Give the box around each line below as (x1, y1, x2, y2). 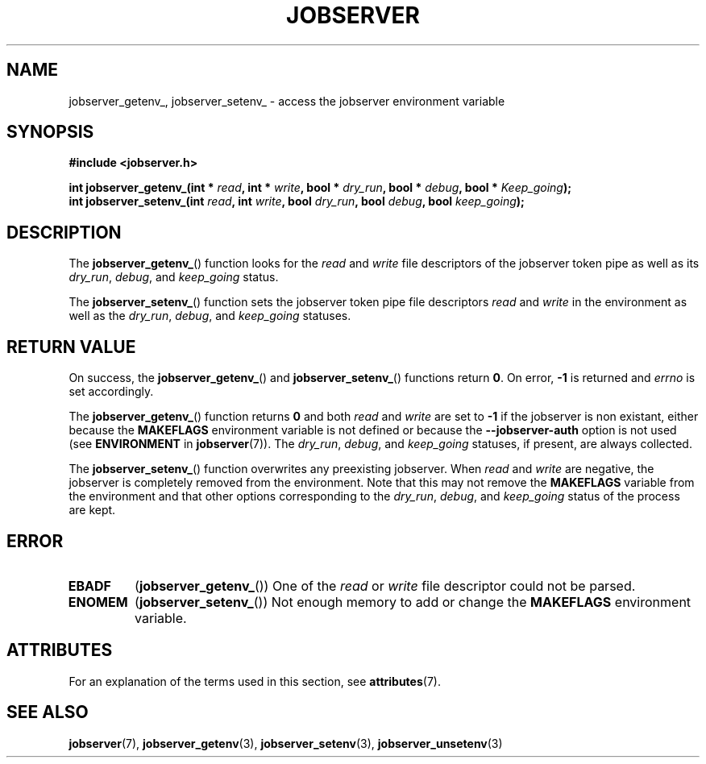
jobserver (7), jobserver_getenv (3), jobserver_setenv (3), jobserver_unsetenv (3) (69, 736, 503, 750)
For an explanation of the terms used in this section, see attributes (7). (69, 674, 441, 688)
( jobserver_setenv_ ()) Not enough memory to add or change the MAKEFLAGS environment (135, 593, 691, 610)
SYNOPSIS (6, 122, 94, 143)
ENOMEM (68, 593, 128, 610)
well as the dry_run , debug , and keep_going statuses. (69, 309, 351, 323)
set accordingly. (69, 384, 154, 399)
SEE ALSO (6, 702, 89, 723)
